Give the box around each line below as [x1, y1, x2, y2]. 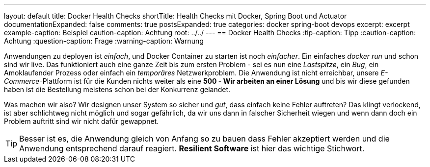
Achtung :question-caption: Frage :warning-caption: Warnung [4, 37, 204, 45]
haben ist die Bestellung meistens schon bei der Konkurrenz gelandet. [4, 85, 231, 94]
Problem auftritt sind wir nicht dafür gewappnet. [4, 117, 159, 125]
